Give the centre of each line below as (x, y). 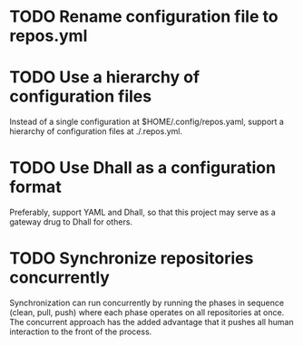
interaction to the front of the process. (81, 332)
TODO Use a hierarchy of (105, 77)
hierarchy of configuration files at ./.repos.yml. (96, 131)
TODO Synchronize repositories (132, 259)
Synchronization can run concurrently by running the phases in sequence (147, 303)
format (35, 187)
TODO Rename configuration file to (144, 17)
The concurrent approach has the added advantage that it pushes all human (151, 322)
